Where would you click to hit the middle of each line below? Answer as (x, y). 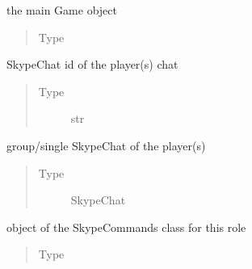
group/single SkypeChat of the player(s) (106, 145)
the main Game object (62, 10)
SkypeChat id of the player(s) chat (92, 64)
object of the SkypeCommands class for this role (126, 227)
